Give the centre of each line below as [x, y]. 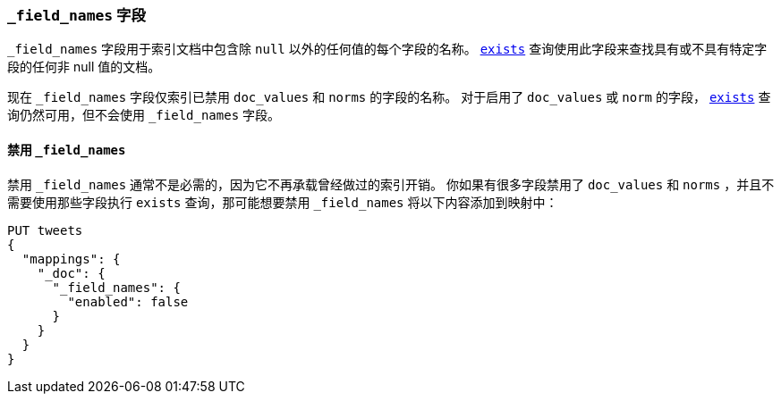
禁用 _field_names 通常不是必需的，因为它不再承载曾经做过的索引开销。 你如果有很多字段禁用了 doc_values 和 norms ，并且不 [391, 184]
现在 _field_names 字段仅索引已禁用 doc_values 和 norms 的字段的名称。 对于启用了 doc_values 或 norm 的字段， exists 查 [389, 97]
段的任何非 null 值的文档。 [84, 67]
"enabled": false [128, 301]
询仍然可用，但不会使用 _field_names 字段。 [144, 115]
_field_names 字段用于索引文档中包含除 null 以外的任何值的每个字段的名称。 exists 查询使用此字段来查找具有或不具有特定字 [387, 49]
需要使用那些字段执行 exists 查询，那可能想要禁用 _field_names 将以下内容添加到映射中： [283, 202]
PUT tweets [45, 230]
